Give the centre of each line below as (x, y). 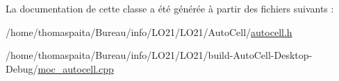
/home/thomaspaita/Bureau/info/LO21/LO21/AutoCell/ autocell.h (149, 31)
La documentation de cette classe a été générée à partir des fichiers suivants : (170, 8)
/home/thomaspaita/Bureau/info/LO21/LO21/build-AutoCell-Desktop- (159, 55)
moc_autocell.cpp (76, 68)
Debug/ (22, 68)
